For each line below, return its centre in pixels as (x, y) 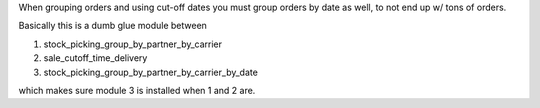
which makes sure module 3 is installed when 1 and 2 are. (137, 90)
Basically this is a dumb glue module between (112, 26)
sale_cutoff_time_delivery (95, 58)
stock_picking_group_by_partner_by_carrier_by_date (151, 72)
